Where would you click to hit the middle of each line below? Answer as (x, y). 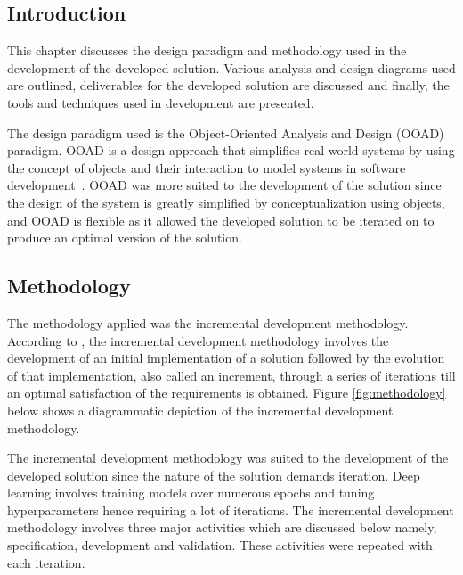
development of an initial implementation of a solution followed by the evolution (226, 358)
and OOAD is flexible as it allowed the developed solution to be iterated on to (221, 220)
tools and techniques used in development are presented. (161, 102)
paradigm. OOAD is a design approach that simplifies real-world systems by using (231, 150)
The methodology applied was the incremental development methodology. (208, 322)
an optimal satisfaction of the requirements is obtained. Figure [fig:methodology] (227, 393)
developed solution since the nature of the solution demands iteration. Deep (214, 475)
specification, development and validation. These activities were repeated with (220, 545)
